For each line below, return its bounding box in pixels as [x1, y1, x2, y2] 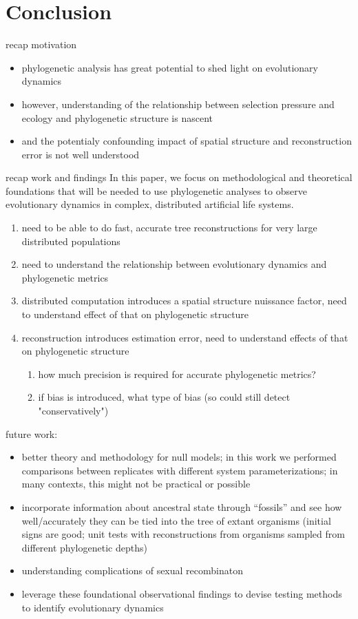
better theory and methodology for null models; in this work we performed [21, 450, 337, 464]
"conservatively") [38, 403, 109, 417]
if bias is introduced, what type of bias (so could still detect [38, 390, 291, 404]
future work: [6, 426, 58, 441]
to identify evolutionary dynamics [21, 600, 164, 614]
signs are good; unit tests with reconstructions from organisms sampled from [21, 527, 345, 541]
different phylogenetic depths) [21, 540, 147, 554]
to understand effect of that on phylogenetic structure [21, 307, 249, 322]
